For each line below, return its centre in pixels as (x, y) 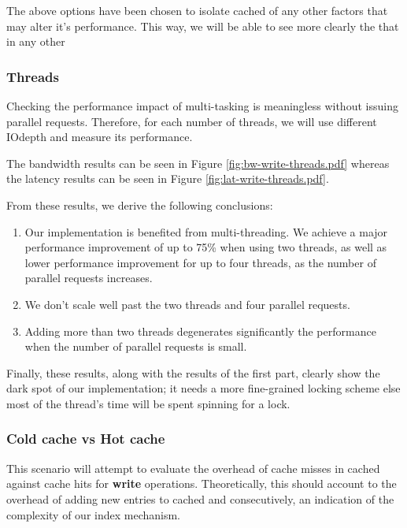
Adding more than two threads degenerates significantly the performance (200, 331)
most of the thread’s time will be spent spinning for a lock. (148, 403)
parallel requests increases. (89, 278)
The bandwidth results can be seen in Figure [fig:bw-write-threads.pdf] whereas (198, 163)
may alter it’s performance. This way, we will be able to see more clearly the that (203, 26)
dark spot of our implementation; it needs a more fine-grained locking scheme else (203, 388)
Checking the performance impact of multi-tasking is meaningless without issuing (202, 106)
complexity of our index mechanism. (94, 514)
